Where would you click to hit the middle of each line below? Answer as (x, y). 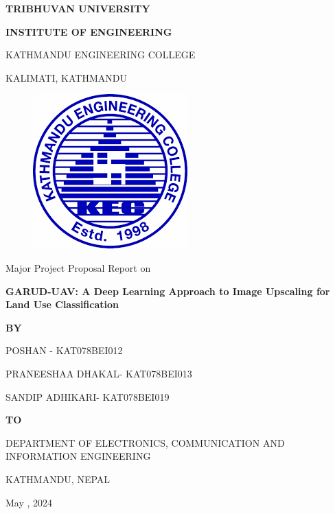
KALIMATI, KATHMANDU (66, 77)
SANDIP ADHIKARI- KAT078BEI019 (88, 396)
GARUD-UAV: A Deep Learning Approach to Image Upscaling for (168, 291)
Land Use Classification (62, 304)
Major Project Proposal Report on (78, 267)
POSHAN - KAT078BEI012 (64, 350)
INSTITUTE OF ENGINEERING (89, 31)
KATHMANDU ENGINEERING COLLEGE (101, 55)
